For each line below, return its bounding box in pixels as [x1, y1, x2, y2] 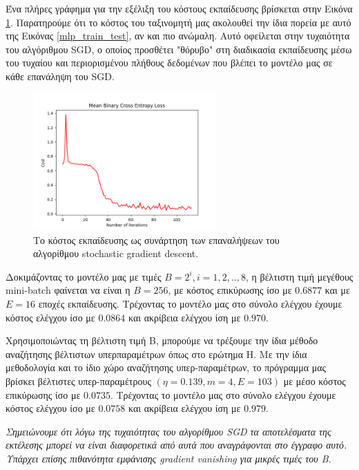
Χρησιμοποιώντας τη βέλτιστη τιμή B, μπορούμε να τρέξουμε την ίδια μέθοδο [6, 333, 318, 348]
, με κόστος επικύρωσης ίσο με [168, 283, 292, 297]
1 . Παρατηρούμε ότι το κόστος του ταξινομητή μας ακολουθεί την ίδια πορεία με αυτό [6, 15, 351, 29]
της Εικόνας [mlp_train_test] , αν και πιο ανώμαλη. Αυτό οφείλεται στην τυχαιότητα [6, 28, 350, 43]
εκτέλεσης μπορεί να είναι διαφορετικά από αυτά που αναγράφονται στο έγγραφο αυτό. [6, 438, 347, 452]
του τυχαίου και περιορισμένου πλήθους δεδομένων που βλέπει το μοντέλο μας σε [6, 55, 333, 70]
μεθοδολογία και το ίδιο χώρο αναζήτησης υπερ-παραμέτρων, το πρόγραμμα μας [6, 360, 327, 375]
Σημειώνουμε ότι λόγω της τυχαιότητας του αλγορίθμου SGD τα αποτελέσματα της [6, 424, 331, 438]
